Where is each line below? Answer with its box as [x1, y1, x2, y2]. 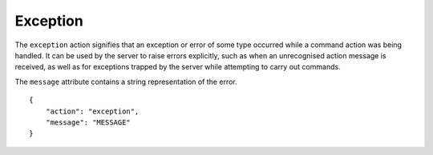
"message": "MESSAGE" [45, 117, 132, 127]
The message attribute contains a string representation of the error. [14, 77, 237, 86]
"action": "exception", [45, 106, 140, 116]
